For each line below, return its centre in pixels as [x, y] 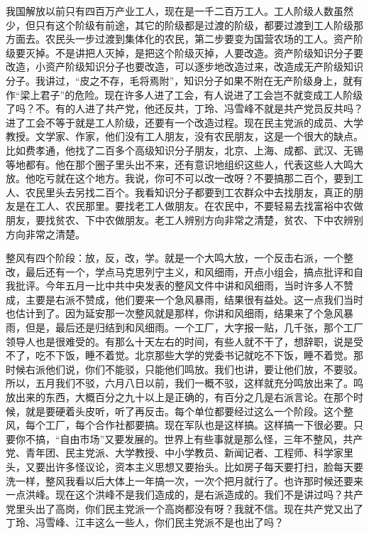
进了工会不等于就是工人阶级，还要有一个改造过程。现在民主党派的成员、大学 [184, 122]
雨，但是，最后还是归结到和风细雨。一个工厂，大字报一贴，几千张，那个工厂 [184, 327]
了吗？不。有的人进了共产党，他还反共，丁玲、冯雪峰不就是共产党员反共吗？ [184, 108]
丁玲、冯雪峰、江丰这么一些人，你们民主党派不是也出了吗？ [145, 522]
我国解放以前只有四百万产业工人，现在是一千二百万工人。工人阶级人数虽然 [180, 11]
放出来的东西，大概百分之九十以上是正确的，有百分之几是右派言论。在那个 [180, 397]
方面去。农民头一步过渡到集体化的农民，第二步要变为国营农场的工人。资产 [180, 39]
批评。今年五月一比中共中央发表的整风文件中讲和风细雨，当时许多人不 [179, 285]
